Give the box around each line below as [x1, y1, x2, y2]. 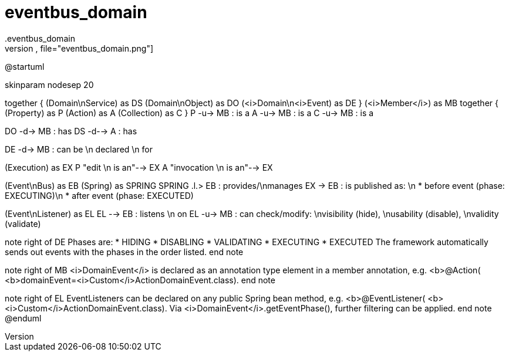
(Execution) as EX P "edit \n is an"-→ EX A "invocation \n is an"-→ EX [5, 162, 273, 172]
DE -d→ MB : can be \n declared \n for [5, 144, 153, 154]
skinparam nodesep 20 [5, 79, 94, 90]
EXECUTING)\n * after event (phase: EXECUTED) [5, 190, 194, 201]
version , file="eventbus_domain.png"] [5, 43, 154, 53]
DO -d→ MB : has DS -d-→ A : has [5, 126, 137, 136]
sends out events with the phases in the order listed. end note [5, 246, 244, 257]
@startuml [5, 61, 45, 72]
